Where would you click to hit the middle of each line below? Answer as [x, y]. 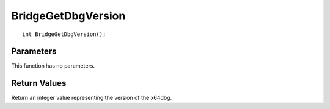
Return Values [39, 83]
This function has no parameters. [53, 66]
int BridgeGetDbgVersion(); [64, 34]
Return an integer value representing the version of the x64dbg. [92, 98]
